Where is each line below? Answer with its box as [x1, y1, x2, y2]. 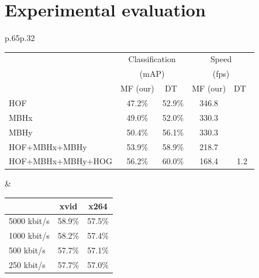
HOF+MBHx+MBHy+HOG [9, 155, 112, 167]
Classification [128, 53, 176, 65]
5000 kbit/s [9, 215, 50, 227]
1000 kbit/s [9, 229, 50, 242]
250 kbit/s [9, 258, 46, 270]
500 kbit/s [9, 244, 46, 256]
